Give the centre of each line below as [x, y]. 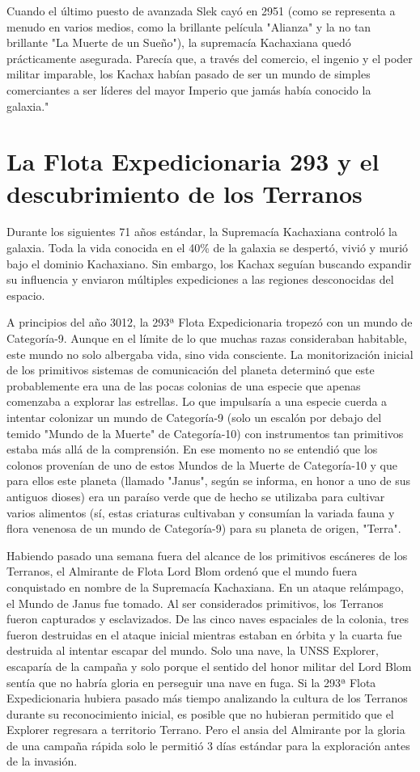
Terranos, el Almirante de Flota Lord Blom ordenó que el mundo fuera [182, 571]
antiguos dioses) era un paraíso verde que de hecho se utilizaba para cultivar [196, 496]
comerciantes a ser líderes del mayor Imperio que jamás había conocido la [189, 89]
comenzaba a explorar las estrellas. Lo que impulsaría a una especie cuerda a [197, 401]
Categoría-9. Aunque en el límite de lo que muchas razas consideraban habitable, [207, 338]
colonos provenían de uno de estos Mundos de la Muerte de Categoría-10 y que [202, 464]
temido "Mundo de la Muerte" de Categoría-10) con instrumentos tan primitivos [205, 433]
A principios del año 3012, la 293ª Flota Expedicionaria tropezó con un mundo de [210, 322]
